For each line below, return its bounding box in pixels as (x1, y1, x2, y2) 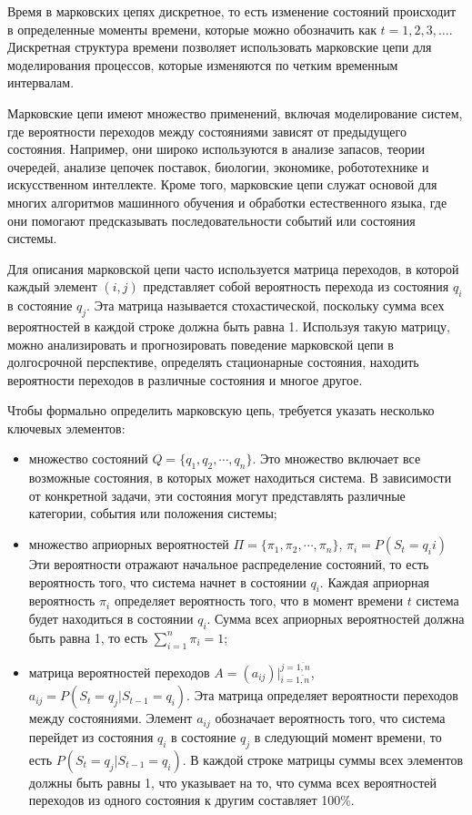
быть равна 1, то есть (28, 627, 148, 647)
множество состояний (28, 449, 148, 468)
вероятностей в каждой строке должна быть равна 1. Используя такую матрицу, (7, 316, 450, 335)
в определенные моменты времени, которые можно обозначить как (7, 19, 377, 38)
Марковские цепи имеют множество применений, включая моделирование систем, (7, 103, 463, 122)
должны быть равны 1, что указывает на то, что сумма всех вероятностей (28, 772, 437, 791)
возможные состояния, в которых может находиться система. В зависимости (28, 468, 452, 487)
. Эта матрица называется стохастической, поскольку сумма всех (86, 296, 445, 315)
